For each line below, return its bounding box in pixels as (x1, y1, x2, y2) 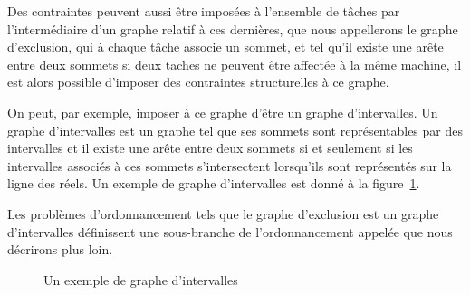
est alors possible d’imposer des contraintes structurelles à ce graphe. (7, 72, 389, 91)
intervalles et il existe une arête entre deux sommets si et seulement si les (7, 138, 413, 157)
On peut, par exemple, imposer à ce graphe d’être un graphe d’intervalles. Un (7, 102, 438, 121)
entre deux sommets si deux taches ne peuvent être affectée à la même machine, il (7, 54, 462, 73)
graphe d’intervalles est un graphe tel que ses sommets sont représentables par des (7, 120, 463, 139)
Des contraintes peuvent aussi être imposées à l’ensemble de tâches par (7, 2, 400, 20)
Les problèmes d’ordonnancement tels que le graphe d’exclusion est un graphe (7, 204, 439, 223)
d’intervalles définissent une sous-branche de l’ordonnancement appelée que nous (7, 222, 453, 241)
